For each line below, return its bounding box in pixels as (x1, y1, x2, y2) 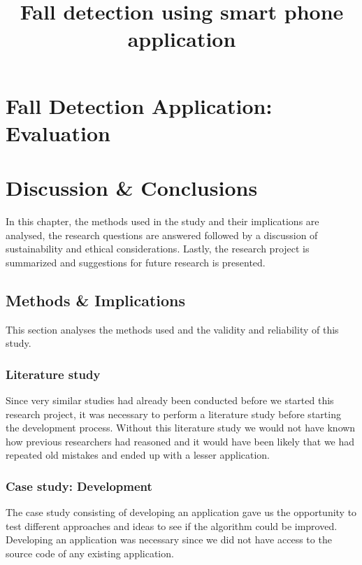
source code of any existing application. (6, 546, 174, 561)
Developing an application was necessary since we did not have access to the (6, 532, 332, 547)
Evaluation (6, 118, 110, 147)
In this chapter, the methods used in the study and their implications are (6, 214, 319, 229)
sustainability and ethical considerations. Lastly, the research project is (6, 241, 310, 256)
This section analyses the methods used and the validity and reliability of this (6, 322, 339, 336)
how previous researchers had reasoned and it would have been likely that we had (6, 434, 355, 448)
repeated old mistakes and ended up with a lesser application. (6, 448, 270, 462)
